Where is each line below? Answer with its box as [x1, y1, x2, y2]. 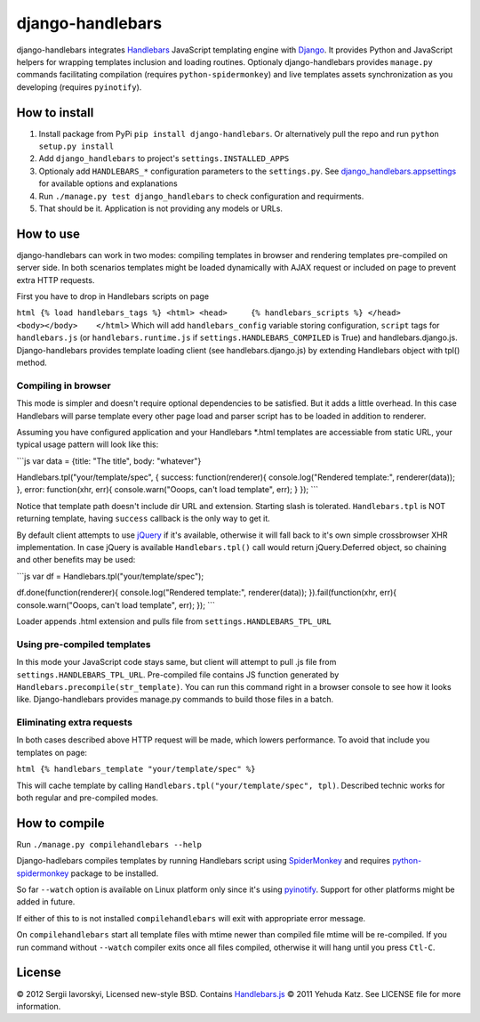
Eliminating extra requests [16, 717, 133, 729]
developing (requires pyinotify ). [16, 81, 142, 93]
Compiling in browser [16, 379, 111, 392]
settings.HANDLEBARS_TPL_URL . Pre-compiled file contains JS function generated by [16, 669, 340, 680]
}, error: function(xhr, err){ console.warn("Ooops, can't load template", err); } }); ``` [16, 484, 319, 495]
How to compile [16, 815, 105, 831]
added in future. [16, 896, 76, 907]
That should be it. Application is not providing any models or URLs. [38, 203, 284, 214]
